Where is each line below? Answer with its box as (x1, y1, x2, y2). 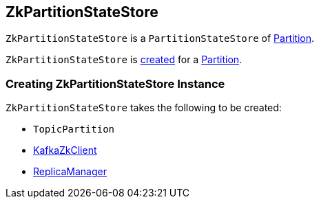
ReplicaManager (33, 166, 107, 178)
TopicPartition (33, 124, 115, 135)
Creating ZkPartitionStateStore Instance (6, 76, 225, 91)
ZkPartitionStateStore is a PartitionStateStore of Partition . (6, 32, 315, 45)
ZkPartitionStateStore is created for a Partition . (6, 54, 243, 66)
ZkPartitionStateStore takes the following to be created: (6, 102, 282, 114)
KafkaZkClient (33, 144, 97, 157)
